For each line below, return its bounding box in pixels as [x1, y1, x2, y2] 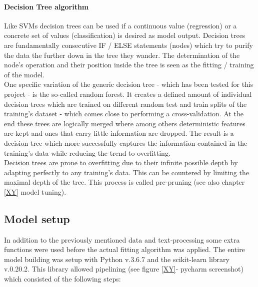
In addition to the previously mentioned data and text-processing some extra [4, 234, 240, 245]
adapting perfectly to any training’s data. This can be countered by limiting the [4, 167, 249, 177]
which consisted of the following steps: [4, 274, 121, 284]
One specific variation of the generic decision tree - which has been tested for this [4, 79, 253, 89]
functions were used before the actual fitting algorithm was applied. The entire [4, 244, 245, 255]
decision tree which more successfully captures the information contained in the [4, 137, 247, 148]
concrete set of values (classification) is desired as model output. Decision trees [4, 30, 245, 40]
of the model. [4, 69, 44, 79]
